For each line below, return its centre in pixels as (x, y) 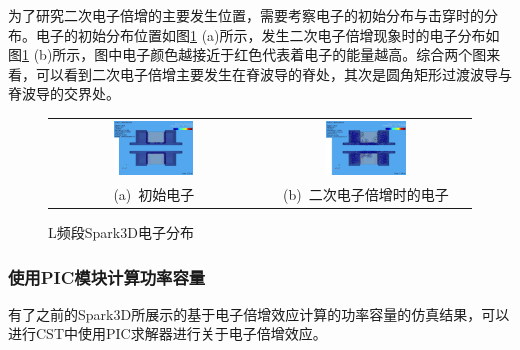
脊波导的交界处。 (64, 93)
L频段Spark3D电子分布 (121, 232)
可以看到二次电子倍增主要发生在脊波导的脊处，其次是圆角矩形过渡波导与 (273, 73)
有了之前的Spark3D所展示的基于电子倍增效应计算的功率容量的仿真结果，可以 (259, 313)
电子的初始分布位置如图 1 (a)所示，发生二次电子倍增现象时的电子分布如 (267, 34)
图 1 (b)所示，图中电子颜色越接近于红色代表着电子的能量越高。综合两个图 (247, 54)
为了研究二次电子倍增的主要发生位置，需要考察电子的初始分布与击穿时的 (246, 15)
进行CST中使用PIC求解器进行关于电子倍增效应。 (167, 333)
